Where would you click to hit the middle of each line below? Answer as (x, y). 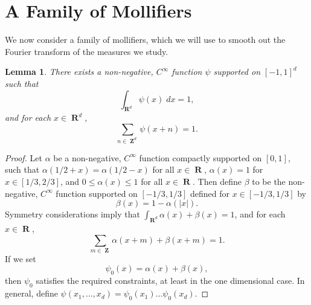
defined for (210, 193)
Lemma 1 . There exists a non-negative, (79, 72)
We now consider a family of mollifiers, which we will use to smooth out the (145, 40)
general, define (31, 293)
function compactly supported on (200, 157)
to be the (269, 181)
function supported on (97, 193)
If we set (21, 258)
